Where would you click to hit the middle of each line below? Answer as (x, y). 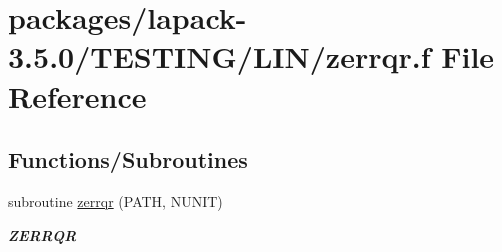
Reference (77, 95)
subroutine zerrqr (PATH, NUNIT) (115, 200)
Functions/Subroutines (128, 159)
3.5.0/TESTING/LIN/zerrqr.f (219, 56)
